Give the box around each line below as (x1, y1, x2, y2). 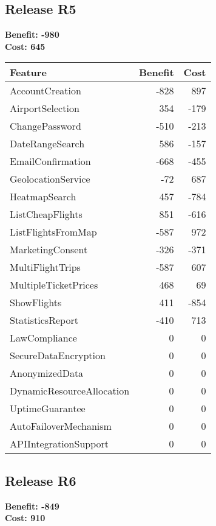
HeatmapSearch (10, 189, 76, 204)
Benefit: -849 (5, 499, 59, 512)
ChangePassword (10, 119, 81, 133)
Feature (10, 65, 47, 80)
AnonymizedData (10, 366, 84, 380)
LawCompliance (10, 331, 77, 345)
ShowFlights (10, 295, 62, 310)
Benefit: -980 (5, 28, 59, 41)
